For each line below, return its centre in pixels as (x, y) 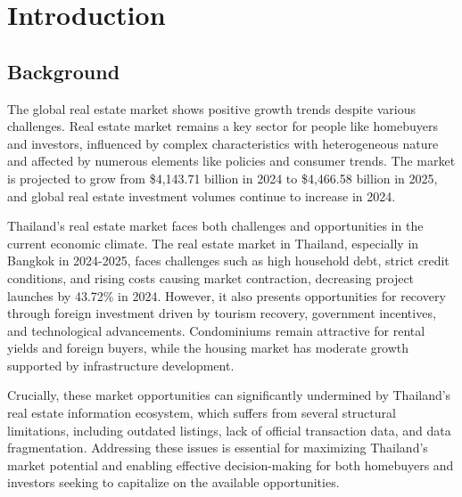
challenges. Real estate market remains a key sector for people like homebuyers (223, 126)
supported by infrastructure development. (121, 365)
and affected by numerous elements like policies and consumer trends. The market (231, 161)
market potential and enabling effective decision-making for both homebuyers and (231, 464)
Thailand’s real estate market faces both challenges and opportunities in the (215, 226)
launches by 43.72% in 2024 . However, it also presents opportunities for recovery (227, 295)
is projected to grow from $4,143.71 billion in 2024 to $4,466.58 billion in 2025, (223, 178)
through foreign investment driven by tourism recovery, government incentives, (222, 313)
